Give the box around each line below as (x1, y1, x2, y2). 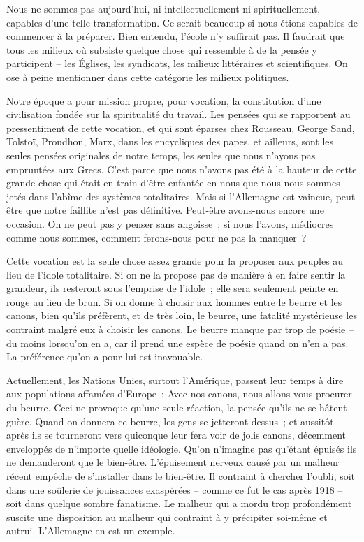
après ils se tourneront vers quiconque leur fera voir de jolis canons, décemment (6, 427, 347, 442)
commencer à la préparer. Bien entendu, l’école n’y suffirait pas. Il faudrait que (6, 29, 345, 43)
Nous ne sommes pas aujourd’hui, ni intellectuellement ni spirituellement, (6, 1, 321, 15)
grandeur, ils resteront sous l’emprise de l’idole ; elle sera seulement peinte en (6, 281, 339, 295)
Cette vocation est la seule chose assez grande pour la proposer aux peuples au (6, 254, 344, 268)
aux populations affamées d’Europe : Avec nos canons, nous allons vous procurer (6, 386, 352, 401)
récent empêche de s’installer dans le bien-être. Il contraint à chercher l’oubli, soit (6, 469, 356, 483)
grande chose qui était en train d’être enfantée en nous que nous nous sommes (6, 175, 340, 190)
